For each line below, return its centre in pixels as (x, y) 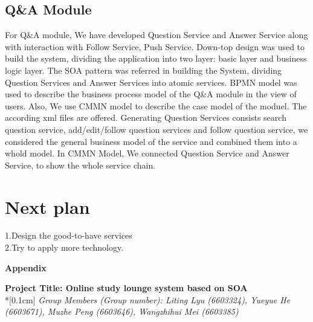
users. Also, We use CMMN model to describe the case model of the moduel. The (156, 105)
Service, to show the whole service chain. (80, 165)
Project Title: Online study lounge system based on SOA (126, 288)
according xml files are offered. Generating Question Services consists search (146, 118)
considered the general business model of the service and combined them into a (151, 141)
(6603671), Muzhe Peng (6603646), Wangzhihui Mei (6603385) (122, 311)
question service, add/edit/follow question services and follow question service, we (156, 129)
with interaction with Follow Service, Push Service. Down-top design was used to (155, 46)
